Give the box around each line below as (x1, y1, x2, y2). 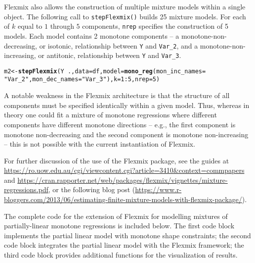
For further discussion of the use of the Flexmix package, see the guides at (4, 155, 229, 165)
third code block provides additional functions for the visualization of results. (4, 250, 238, 260)
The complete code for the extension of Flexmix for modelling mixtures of (4, 210, 228, 221)
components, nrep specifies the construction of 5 (82, 21, 229, 31)
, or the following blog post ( (48, 184, 135, 195)
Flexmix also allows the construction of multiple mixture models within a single (4, 1, 246, 11)
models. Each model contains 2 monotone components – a (4, 30, 179, 41)
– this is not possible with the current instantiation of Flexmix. (4, 139, 195, 149)
